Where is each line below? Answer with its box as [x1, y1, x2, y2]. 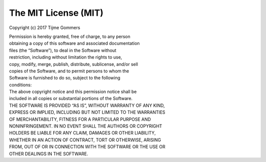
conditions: [9, 82, 32, 88]
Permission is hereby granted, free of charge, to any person [9, 33, 131, 39]
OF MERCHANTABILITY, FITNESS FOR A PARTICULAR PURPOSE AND [9, 116, 151, 122]
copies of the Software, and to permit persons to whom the [9, 68, 129, 74]
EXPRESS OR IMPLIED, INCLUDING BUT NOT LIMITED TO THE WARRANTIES [9, 109, 166, 115]
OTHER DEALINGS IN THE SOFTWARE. [9, 151, 89, 157]
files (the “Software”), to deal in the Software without [9, 47, 117, 53]
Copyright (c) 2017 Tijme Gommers [9, 25, 81, 31]
